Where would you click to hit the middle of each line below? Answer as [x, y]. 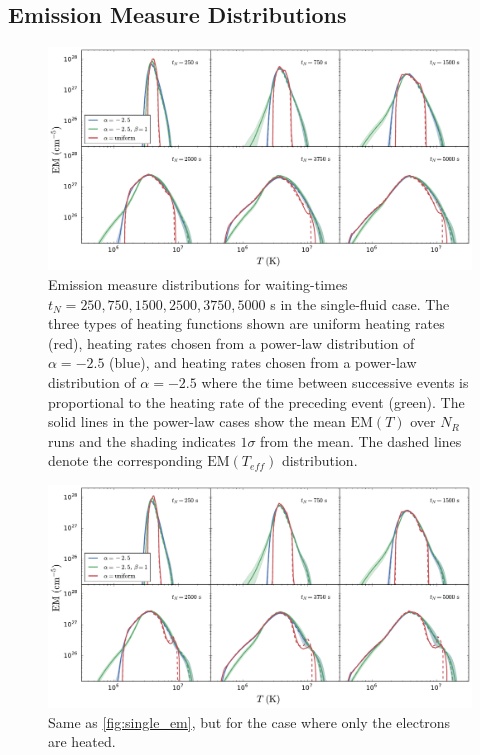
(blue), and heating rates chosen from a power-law [263, 362]
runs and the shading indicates [142, 440]
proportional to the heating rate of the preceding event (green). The [256, 401]
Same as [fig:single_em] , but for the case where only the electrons [249, 721]
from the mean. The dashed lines [361, 440]
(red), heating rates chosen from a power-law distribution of [231, 342]
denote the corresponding [125, 460]
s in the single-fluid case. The [360, 303]
